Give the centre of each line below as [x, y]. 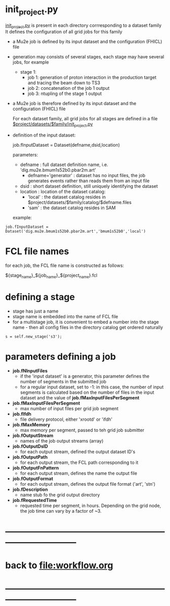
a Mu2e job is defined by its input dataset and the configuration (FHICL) [87, 42]
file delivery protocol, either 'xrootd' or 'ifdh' [66, 419]
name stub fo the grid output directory [60, 495]
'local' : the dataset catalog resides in [67, 197]
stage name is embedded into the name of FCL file [65, 316]
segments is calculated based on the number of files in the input [87, 392]
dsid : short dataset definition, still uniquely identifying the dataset [89, 186]
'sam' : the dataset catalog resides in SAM [72, 208]
